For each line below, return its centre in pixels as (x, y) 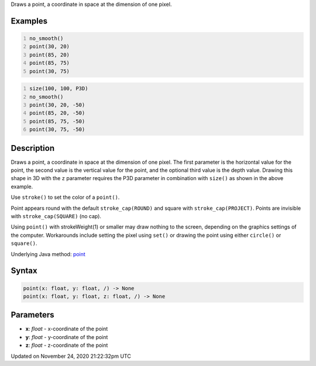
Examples (29, 21)
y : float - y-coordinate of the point (67, 337)
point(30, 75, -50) (57, 130)
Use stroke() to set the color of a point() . (65, 197)
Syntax (24, 271)
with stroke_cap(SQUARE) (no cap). (56, 216)
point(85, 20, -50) (57, 113)
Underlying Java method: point (48, 254)
